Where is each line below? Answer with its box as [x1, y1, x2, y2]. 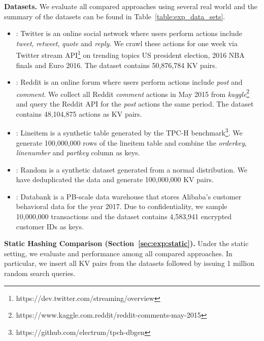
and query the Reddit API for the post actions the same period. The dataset [16, 98, 254, 109]
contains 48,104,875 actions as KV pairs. [16, 108, 142, 119]
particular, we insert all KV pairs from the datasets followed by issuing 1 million [4, 258, 254, 268]
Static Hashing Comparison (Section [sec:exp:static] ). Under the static [4, 238, 249, 249]
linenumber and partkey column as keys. [16, 147, 140, 158]
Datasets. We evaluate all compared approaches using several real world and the [4, 1, 258, 11]
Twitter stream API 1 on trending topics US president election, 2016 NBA [16, 48, 245, 60]
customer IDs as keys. [16, 221, 84, 231]
